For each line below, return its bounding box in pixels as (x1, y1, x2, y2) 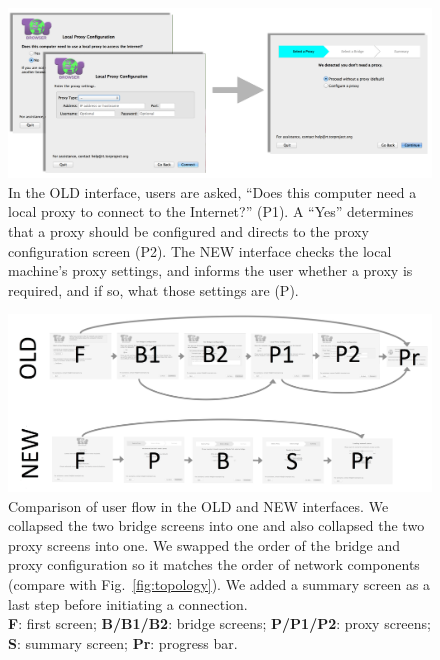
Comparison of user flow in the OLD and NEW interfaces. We (8, 495, 389, 516)
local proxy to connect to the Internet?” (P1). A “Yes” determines (8, 201, 414, 222)
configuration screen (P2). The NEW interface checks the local (8, 240, 392, 261)
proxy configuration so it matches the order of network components (8, 554, 420, 575)
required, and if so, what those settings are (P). (8, 279, 299, 300)
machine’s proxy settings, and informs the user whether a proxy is (8, 260, 413, 281)
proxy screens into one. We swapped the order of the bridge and (8, 534, 401, 555)
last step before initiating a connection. (8, 593, 248, 614)
